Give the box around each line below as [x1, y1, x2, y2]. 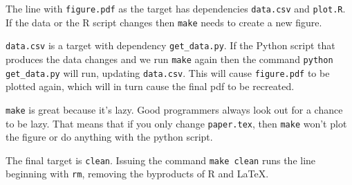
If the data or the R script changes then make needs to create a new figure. [6, 15, 322, 29]
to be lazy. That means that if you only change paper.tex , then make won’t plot [6, 116, 347, 130]
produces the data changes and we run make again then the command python [6, 51, 333, 66]
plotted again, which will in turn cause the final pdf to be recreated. [6, 79, 295, 94]
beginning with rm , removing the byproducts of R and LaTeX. [6, 166, 269, 181]
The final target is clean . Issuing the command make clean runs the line [6, 152, 316, 167]
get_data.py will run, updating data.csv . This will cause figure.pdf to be [6, 65, 330, 80]
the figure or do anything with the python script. [6, 130, 213, 144]
